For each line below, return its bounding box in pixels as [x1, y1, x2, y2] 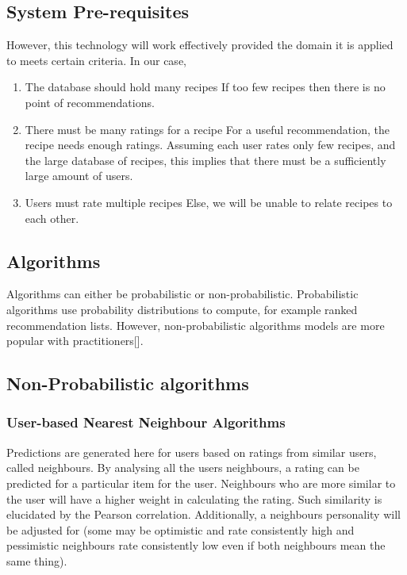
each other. [25, 209, 79, 226]
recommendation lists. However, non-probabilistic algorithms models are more [6, 316, 385, 333]
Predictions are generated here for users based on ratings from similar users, [6, 443, 377, 460]
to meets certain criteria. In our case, [6, 52, 186, 68]
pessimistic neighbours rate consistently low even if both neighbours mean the [6, 537, 386, 554]
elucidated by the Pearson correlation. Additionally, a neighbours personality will [6, 506, 401, 523]
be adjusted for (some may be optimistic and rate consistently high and [6, 521, 355, 538]
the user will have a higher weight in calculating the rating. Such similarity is [6, 490, 382, 507]
